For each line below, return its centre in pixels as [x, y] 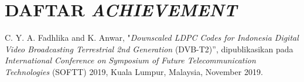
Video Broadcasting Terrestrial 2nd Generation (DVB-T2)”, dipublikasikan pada [149, 49]
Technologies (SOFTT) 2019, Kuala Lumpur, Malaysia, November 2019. [134, 71]
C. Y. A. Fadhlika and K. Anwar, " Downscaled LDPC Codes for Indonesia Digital [152, 38]
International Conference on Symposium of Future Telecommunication [130, 60]
